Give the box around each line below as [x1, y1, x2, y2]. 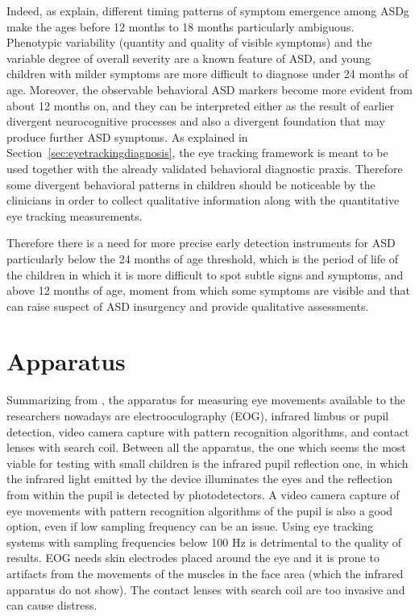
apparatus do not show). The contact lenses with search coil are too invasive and [6, 581, 405, 597]
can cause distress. [6, 597, 97, 614]
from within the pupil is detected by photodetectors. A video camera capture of [6, 486, 400, 502]
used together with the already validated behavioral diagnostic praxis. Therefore [6, 159, 403, 176]
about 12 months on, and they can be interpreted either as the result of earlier [6, 97, 395, 114]
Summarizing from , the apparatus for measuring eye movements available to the [6, 391, 406, 408]
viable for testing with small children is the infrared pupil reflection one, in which [6, 454, 409, 471]
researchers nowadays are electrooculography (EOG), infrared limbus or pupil [6, 407, 389, 424]
